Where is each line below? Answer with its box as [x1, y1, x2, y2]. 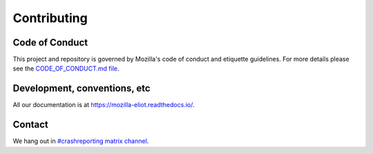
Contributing [12, 10, 88, 26]
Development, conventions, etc [12, 83, 151, 95]
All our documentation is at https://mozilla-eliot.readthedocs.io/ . [12, 101, 195, 109]
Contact [12, 119, 48, 131]
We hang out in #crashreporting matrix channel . [12, 137, 149, 145]
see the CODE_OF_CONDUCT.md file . [12, 64, 119, 73]
